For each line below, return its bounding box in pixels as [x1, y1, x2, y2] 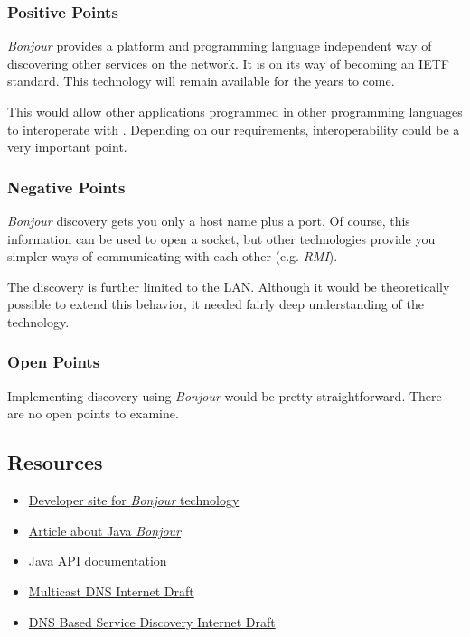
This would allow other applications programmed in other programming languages [7, 102, 463, 120]
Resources [7, 448, 103, 476]
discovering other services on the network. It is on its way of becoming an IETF [7, 53, 449, 72]
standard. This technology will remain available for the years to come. [7, 71, 395, 90]
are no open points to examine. [7, 404, 179, 423]
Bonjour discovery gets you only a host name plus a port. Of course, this [7, 211, 410, 230]
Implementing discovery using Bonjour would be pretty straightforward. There [7, 386, 442, 405]
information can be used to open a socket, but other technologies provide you [7, 229, 436, 248]
